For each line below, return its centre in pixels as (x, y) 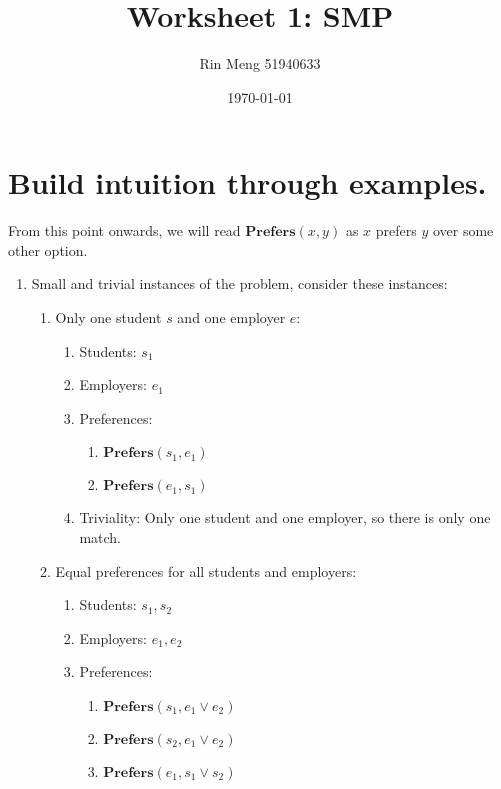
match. (100, 537)
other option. (48, 249)
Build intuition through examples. (247, 182)
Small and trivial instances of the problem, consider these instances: (239, 283)
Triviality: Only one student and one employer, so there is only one (285, 517)
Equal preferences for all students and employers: (206, 570)
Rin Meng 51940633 (260, 63)
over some (463, 230)
